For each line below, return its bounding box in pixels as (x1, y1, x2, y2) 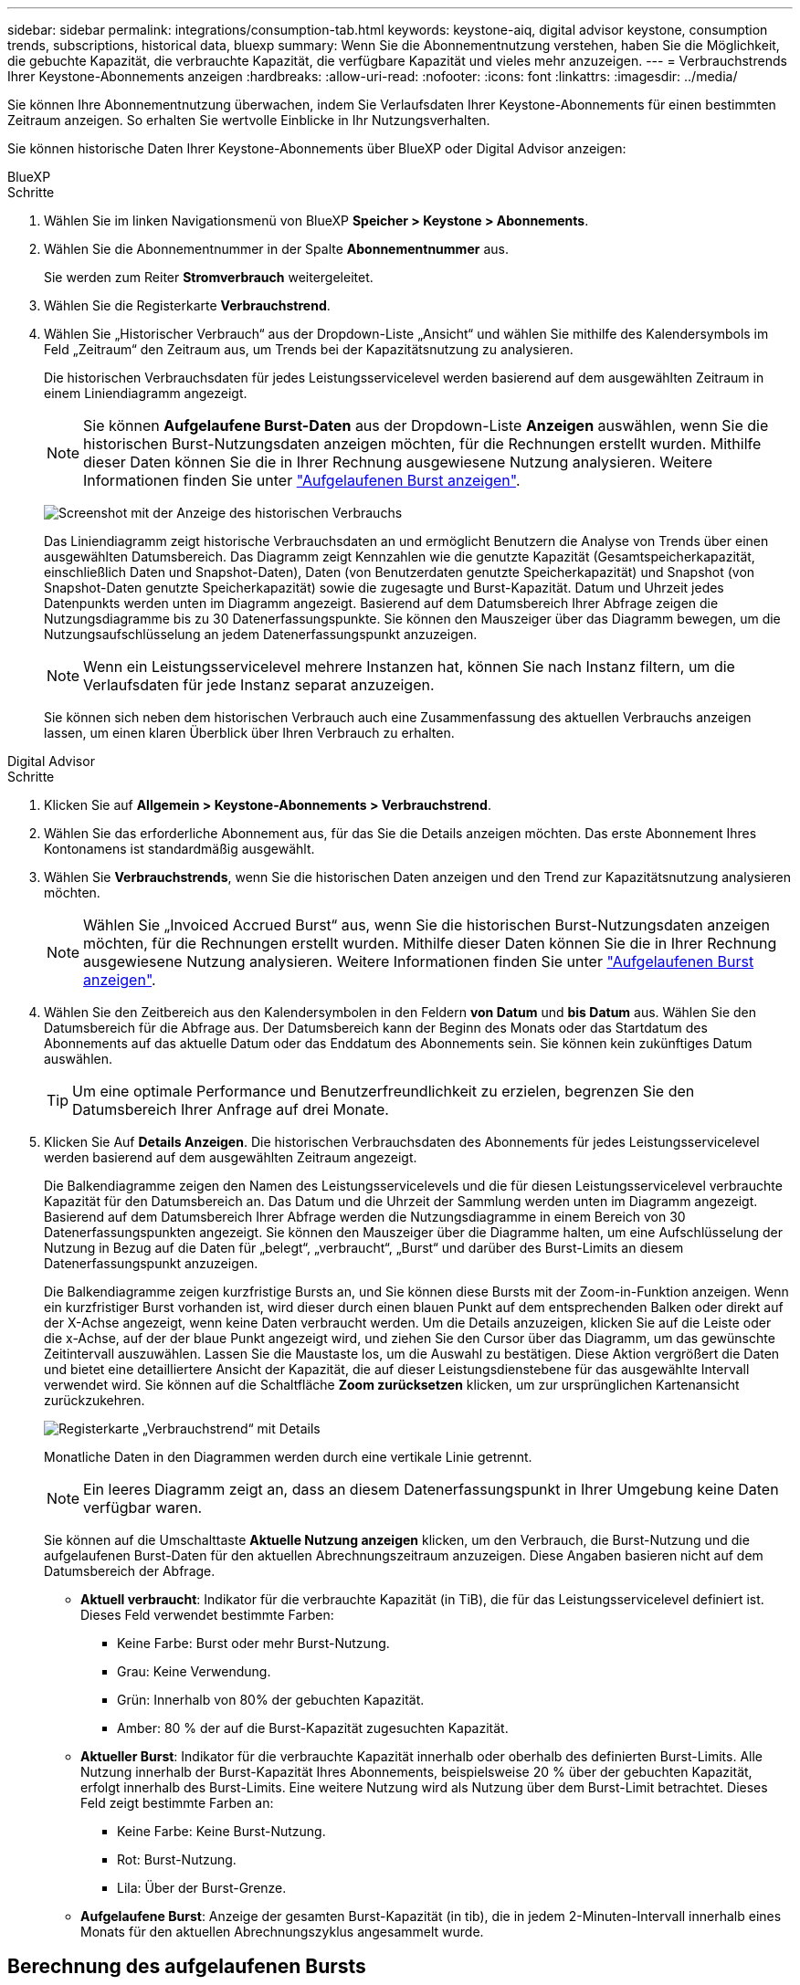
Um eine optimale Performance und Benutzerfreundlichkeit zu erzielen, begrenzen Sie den (72, 1082, 695, 1100)
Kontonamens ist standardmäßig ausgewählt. (44, 841, 315, 856)
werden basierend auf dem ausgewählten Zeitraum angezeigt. (44, 1150, 417, 1165)
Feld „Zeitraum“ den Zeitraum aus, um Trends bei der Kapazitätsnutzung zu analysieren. (44, 341, 574, 357)
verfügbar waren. (83, 1498, 203, 1517)
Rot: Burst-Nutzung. (117, 1852, 237, 1867)
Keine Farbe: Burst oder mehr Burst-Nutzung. (117, 1635, 390, 1651)
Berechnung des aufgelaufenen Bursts (7, 1955, 366, 1979)
